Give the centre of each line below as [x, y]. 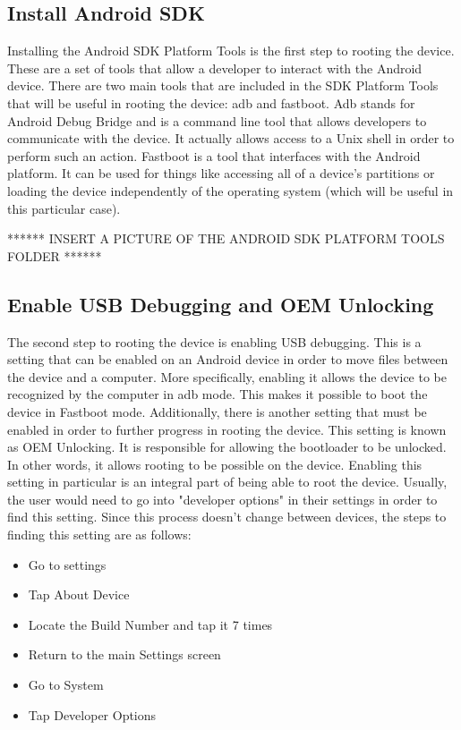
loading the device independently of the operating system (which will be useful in [230, 190]
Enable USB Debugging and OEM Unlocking [221, 304]
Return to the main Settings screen [124, 654]
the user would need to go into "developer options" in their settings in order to [222, 499]
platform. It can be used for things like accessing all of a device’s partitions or [221, 173]
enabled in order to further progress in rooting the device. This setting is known [227, 429]
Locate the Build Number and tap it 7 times [150, 624]
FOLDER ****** [55, 255]
